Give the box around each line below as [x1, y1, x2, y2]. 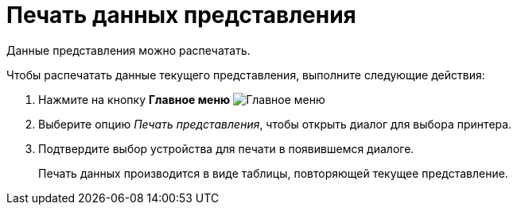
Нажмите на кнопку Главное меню [38, 92, 231, 106]
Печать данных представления [6, 2, 356, 29]
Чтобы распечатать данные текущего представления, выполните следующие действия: [6, 67, 485, 82]
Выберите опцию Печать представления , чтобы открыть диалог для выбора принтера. [38, 117, 512, 131]
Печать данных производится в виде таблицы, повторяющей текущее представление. [38, 166, 508, 180]
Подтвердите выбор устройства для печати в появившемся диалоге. [38, 141, 414, 155]
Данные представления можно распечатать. [6, 43, 251, 57]
